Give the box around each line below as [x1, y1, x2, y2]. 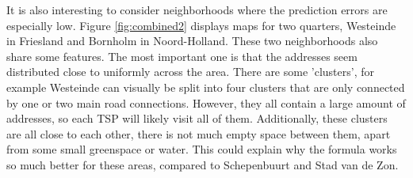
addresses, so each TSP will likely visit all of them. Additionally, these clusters [6, 110, 388, 127]
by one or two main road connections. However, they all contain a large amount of [6, 94, 406, 111]
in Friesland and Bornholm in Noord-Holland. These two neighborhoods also [6, 32, 378, 49]
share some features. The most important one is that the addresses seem [6, 47, 358, 64]
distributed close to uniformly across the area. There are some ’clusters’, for [6, 63, 374, 80]
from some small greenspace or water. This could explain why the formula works [6, 141, 397, 157]
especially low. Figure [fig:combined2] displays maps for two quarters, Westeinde [6, 17, 396, 33]
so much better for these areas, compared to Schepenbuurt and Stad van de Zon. [6, 156, 399, 172]
